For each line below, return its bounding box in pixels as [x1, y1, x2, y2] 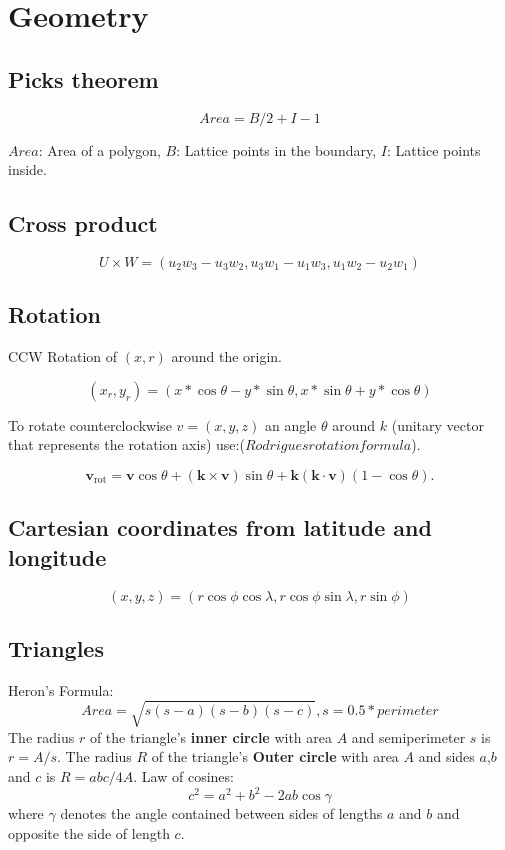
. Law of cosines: [133, 766, 234, 787]
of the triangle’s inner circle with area [89, 726, 333, 747]
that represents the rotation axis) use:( [8, 434, 245, 455]
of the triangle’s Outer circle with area [151, 746, 399, 767]
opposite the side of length [8, 822, 170, 843]
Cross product [8, 208, 158, 239]
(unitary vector [391, 414, 484, 435]
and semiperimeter [351, 726, 466, 747]
